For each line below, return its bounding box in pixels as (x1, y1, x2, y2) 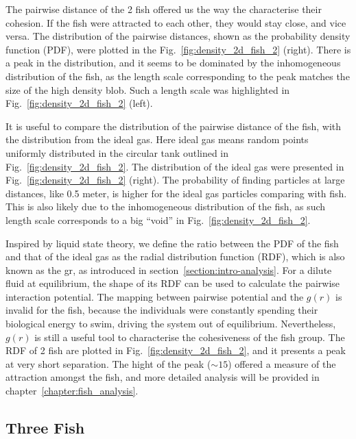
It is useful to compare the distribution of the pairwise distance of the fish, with (5, 118, 342, 133)
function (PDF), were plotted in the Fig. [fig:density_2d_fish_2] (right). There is (5, 42, 351, 56)
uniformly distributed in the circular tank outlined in (5, 145, 229, 160)
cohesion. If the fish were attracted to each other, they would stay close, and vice (5, 15, 346, 29)
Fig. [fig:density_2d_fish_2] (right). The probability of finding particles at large (5, 173, 345, 187)
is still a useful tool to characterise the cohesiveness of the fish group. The (34, 329, 345, 344)
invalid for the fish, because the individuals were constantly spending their (5, 303, 318, 317)
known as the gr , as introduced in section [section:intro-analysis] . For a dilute (5, 262, 332, 277)
